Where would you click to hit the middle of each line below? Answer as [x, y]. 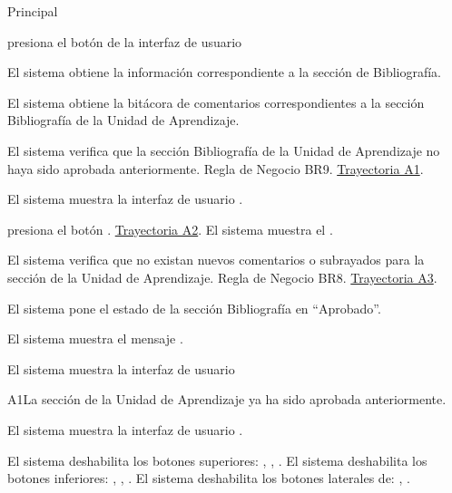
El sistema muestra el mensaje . [95, 338]
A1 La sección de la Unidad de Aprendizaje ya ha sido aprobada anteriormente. [227, 399]
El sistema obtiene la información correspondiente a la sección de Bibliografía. [225, 72]
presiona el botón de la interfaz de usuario [125, 41]
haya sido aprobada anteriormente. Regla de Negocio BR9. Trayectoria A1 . [216, 168]
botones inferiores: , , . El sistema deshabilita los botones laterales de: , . [209, 478]
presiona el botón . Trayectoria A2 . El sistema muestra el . [170, 229]
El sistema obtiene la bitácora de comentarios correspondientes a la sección [216, 102]
